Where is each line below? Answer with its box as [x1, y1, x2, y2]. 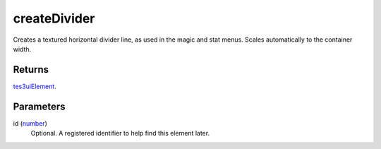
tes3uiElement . [13, 82, 56, 90]
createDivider [13, 11, 95, 26]
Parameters [13, 100, 66, 112]
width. [13, 44, 32, 53]
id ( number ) [13, 119, 47, 127]
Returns [13, 64, 49, 76]
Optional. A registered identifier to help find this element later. [30, 129, 210, 138]
